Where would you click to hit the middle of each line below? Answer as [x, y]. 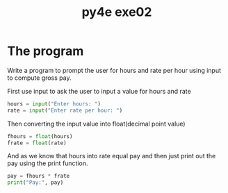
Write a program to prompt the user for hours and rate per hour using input [114, 70]
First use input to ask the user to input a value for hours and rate [99, 91]
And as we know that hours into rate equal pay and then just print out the [112, 156]
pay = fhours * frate [39, 176]
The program [46, 51]
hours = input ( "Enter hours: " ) [54, 104]
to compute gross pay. [39, 78]
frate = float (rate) [37, 143]
